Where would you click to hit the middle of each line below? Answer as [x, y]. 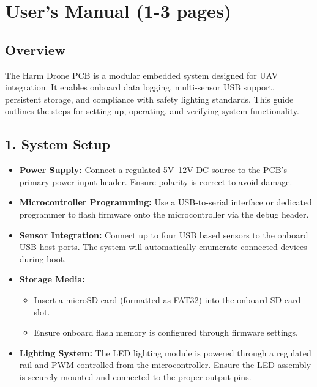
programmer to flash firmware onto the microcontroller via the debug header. [164, 214]
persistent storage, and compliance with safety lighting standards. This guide [149, 99]
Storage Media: [52, 279]
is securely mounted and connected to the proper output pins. [135, 376]
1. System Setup [58, 144]
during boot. [43, 258]
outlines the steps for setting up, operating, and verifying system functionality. [152, 111]
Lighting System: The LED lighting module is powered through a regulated [165, 352]
